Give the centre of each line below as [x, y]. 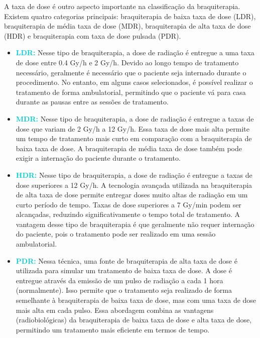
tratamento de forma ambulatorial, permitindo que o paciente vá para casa [131, 92]
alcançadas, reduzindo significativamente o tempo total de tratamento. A [128, 214]
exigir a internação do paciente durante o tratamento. [98, 158]
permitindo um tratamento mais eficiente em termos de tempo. [113, 329]
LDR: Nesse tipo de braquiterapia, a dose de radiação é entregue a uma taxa [135, 52]
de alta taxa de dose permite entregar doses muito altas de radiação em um [132, 195]
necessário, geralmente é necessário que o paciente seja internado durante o [131, 72]
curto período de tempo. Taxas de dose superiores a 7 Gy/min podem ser [128, 204]
